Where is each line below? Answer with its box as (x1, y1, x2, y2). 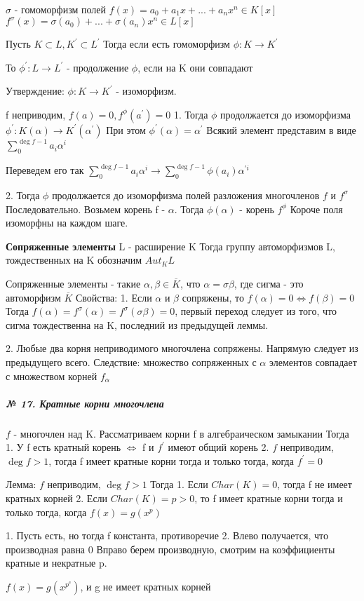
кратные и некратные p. (6, 555, 107, 570)
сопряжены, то (182, 290, 244, 304)
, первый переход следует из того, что (175, 304, 337, 318)
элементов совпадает (269, 354, 357, 369)
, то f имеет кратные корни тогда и (194, 491, 343, 506)
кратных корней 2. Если (6, 491, 108, 506)
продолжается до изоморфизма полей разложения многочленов (52, 187, 320, 202)
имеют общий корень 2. (168, 440, 269, 454)
